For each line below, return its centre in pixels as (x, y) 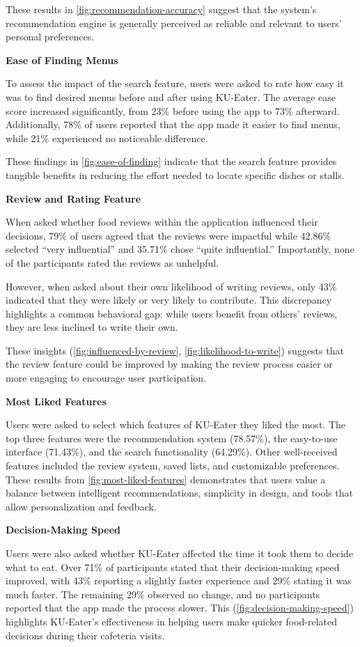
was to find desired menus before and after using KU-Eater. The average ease (171, 96)
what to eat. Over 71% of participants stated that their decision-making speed (173, 567)
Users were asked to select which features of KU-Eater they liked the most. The (175, 424)
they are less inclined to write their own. (92, 327)
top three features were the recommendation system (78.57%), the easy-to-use (172, 438)
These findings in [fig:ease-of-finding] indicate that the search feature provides (171, 161)
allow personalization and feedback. (81, 506)
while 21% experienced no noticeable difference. (107, 138)
